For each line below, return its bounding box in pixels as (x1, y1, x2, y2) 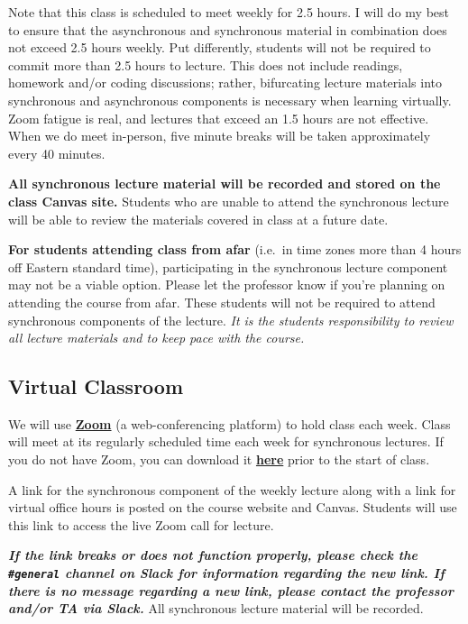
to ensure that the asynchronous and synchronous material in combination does (8, 20, 447, 39)
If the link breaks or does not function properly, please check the (8, 546, 418, 564)
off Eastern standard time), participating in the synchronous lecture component (8, 257, 448, 276)
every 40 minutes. (8, 143, 106, 162)
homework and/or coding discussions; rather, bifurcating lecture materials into (8, 73, 442, 92)
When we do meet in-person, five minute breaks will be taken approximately (8, 126, 431, 145)
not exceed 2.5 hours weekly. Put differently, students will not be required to (8, 38, 431, 57)
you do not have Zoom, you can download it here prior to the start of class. (8, 450, 430, 469)
